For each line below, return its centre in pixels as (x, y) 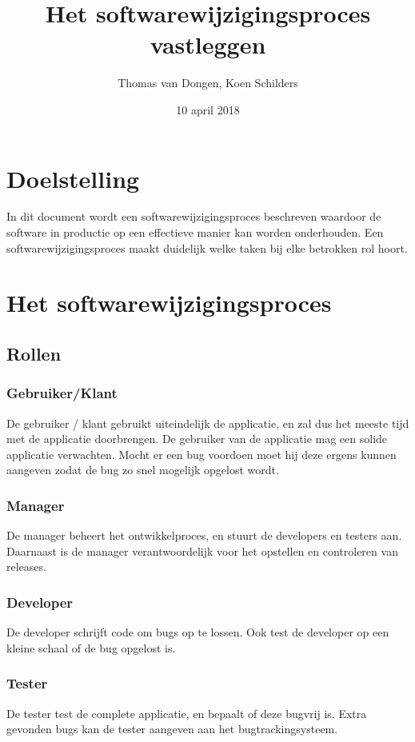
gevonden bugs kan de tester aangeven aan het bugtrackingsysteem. (172, 729)
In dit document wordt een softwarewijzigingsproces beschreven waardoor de (194, 216)
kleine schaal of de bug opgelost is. (91, 647)
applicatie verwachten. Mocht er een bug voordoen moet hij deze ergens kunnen (202, 454)
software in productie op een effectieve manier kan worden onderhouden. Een (195, 232)
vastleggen (208, 44)
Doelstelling (73, 178)
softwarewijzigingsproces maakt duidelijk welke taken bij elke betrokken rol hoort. (207, 247)
